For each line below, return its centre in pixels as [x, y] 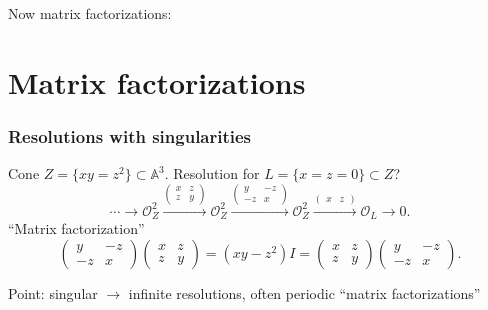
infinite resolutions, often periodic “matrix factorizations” [304, 292]
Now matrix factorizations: [90, 13]
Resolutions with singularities [130, 135]
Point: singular [53, 292]
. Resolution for [212, 173]
